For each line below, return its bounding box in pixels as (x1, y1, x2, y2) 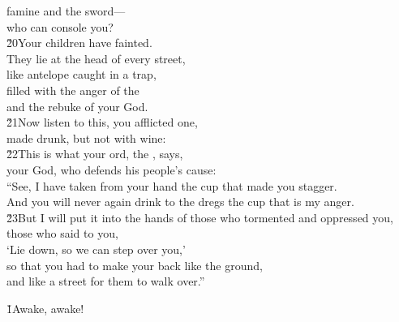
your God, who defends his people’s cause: (6, 161, 217, 178)
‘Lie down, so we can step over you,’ (6, 240, 186, 257)
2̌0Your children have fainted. (6, 34, 152, 51)
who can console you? (6, 18, 114, 35)
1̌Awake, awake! (6, 299, 84, 316)
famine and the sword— (6, 2, 126, 19)
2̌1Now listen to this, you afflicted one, (6, 114, 198, 131)
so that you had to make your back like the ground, (6, 256, 263, 273)
